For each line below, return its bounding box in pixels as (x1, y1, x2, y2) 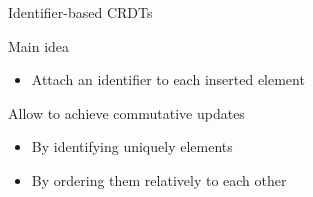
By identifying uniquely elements (31, 136, 233, 157)
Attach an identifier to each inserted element (31, 69, 305, 90)
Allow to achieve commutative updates (8, 102, 245, 123)
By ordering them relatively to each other (31, 169, 287, 190)
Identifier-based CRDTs (8, 2, 153, 22)
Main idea (8, 35, 70, 56)
